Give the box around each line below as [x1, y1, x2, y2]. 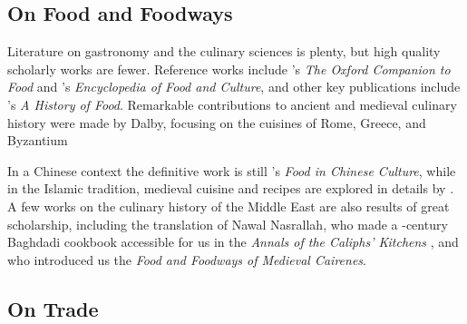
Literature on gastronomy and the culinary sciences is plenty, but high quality [7, 42, 441, 61]
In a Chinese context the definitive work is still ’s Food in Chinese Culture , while [7, 161, 456, 180]
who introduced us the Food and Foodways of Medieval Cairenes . [7, 250, 366, 269]
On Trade [7, 294, 99, 322]
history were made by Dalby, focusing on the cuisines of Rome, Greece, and [7, 113, 426, 132]
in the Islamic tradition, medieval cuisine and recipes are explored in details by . [7, 179, 454, 198]
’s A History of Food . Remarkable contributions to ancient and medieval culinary [7, 94, 457, 113]
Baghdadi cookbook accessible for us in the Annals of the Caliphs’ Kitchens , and [7, 232, 459, 251]
